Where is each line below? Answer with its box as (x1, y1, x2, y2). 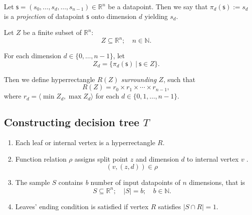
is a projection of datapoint (4, 11, 84, 21)
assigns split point (74, 153, 128, 164)
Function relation (15, 153, 67, 164)
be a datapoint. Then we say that (108, 1, 208, 11)
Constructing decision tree (4, 115, 139, 130)
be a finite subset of (23, 27, 82, 37)
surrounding (121, 74, 157, 84)
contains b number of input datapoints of (58, 177, 181, 187)
